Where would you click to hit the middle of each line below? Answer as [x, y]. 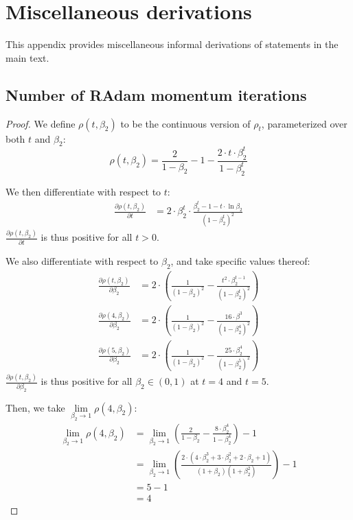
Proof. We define [41, 123]
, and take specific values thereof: [240, 260]
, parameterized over [304, 123]
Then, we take [35, 407]
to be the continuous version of [185, 123]
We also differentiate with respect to [82, 260]
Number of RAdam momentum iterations [156, 94]
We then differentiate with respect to [83, 191]
